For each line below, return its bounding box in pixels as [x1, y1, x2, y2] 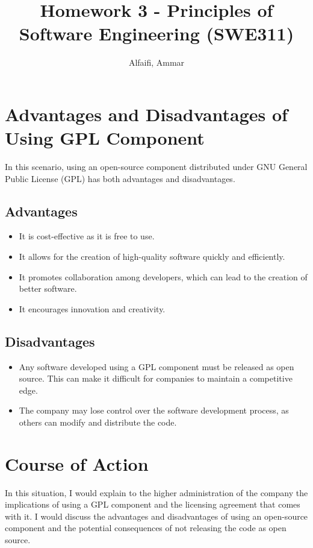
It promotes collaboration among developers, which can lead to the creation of [19, 270, 308, 283]
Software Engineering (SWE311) [19, 21, 294, 46]
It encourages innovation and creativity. [19, 302, 166, 315]
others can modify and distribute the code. [19, 415, 177, 428]
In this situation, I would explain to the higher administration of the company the [5, 486, 308, 499]
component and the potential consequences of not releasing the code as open [5, 521, 287, 534]
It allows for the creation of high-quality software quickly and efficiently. [19, 250, 285, 263]
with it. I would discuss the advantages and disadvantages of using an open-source [5, 509, 308, 522]
